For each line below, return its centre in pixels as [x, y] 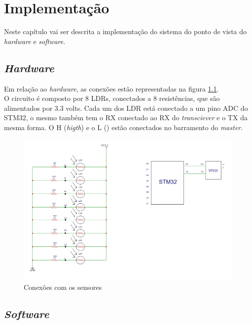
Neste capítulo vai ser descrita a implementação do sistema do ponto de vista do [126, 31]
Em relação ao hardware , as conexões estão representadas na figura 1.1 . [111, 88]
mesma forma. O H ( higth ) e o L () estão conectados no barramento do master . [124, 127]
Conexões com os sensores [63, 287]
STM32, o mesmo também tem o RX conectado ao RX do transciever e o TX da [126, 117]
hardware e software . [35, 41]
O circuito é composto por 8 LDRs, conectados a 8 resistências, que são [112, 98]
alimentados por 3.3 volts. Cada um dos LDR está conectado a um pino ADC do [126, 108]
